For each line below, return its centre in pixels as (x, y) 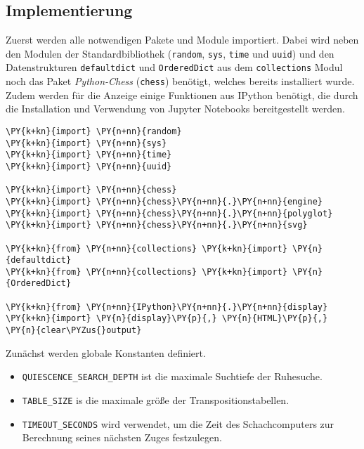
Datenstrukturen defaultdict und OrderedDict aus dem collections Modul (174, 67)
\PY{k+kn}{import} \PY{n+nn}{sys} (86, 143)
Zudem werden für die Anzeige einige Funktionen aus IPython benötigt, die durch (182, 95)
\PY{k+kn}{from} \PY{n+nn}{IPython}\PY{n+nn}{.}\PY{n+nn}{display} (167, 307)
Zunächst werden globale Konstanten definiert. (106, 352)
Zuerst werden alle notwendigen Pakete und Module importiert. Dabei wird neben (182, 40)
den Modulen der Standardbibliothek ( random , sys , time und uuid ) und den (170, 53)
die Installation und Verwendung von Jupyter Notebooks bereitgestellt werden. (175, 109)
